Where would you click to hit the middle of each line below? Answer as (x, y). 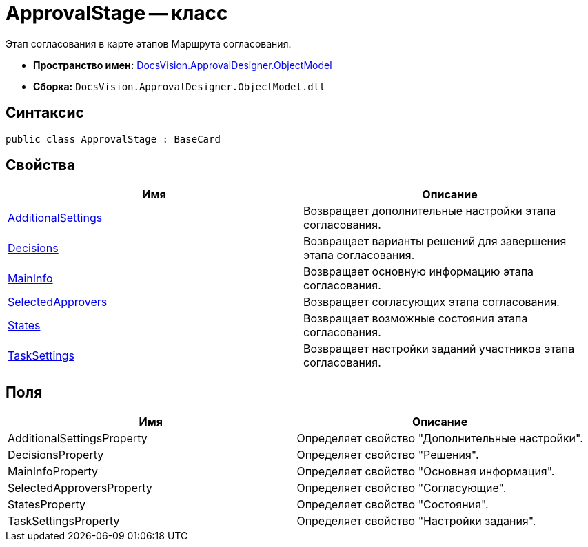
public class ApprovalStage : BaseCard (113, 139)
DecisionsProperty (56, 455)
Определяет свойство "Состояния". (393, 505)
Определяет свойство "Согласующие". (402, 488)
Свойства (41, 165)
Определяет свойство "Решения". (388, 455)
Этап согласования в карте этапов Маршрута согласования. (149, 43)
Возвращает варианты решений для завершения (435, 241)
